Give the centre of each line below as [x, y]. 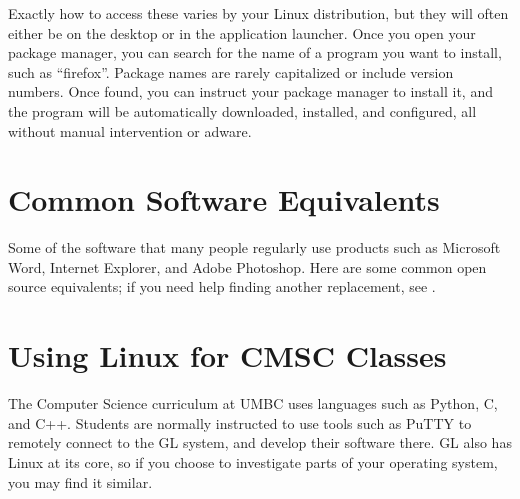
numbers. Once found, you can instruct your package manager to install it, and [250, 91]
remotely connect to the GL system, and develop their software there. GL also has [260, 442]
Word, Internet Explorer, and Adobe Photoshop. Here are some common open [247, 266]
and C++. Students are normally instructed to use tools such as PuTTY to [240, 422]
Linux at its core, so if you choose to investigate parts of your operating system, [253, 461]
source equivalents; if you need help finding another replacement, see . [222, 286]
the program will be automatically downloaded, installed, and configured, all [242, 110]
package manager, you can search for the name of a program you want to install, [255, 52]
